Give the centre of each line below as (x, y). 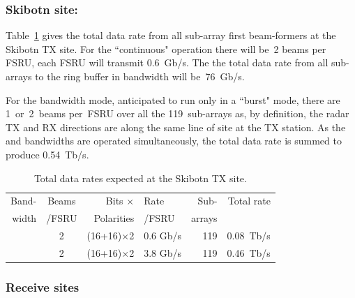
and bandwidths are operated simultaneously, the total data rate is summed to (174, 141)
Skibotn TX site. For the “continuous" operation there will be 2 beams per (166, 49)
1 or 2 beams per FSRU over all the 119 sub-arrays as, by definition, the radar (177, 113)
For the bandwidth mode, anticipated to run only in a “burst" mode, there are (173, 99)
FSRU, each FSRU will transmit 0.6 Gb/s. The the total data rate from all (167, 62)
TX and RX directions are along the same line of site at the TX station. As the (176, 127)
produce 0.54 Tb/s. (47, 154)
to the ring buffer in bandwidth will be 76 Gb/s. (140, 76)
